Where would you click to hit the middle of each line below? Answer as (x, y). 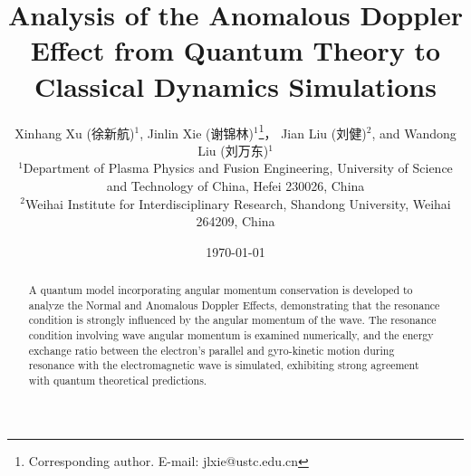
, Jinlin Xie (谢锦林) (197, 133)
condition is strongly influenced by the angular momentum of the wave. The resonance (232, 320)
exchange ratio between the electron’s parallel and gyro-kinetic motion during (211, 350)
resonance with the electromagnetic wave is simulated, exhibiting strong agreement (224, 365)
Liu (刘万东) (233, 150)
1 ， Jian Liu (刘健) (312, 131)
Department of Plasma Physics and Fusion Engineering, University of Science (238, 168)
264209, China (235, 221)
